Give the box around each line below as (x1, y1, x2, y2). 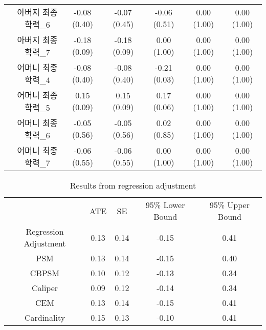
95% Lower (145, 199, 185, 211)
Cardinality (24, 312, 65, 323)
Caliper (31, 282, 58, 294)
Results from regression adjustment (70, 179, 196, 191)
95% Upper (209, 199, 250, 211)
